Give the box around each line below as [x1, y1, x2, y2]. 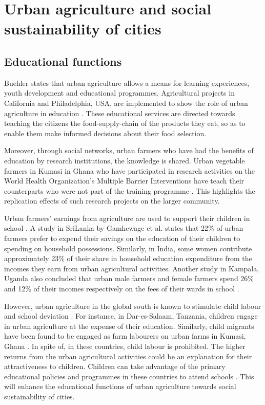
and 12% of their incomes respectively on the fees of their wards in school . [4, 283, 239, 294]
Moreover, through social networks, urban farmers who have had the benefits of [4, 145, 254, 156]
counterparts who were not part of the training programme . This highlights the [4, 185, 255, 196]
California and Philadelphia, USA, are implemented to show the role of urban [4, 97, 248, 108]
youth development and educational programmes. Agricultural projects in [4, 87, 235, 98]
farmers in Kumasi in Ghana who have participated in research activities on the [4, 165, 255, 176]
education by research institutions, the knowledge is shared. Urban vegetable [4, 155, 245, 165]
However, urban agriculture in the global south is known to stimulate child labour [4, 300, 261, 311]
